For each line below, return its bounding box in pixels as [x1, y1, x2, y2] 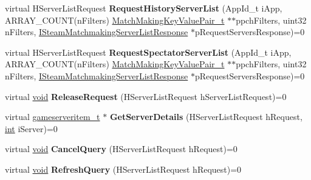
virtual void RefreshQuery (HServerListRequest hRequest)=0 [5, 162, 242, 175]
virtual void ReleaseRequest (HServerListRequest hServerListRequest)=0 [5, 90, 287, 102]
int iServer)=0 [5, 122, 58, 135]
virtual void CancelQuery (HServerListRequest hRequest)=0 [5, 142, 238, 155]
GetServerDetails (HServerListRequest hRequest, [109, 110, 302, 123]
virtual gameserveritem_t [5, 110, 100, 123]
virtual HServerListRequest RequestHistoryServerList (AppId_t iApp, [5, 2, 282, 14]
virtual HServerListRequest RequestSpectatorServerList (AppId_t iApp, [5, 45, 292, 58]
